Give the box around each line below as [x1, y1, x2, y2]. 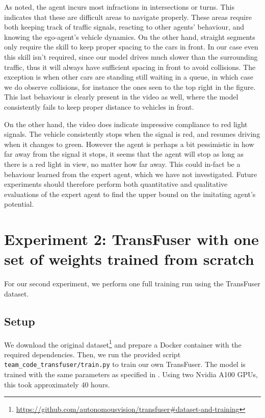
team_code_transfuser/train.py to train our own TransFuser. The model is [4, 359, 246, 370]
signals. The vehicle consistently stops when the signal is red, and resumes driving [4, 129, 260, 139]
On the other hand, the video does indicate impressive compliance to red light [4, 118, 248, 129]
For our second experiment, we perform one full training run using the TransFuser [4, 278, 260, 289]
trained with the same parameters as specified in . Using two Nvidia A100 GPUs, [4, 369, 258, 380]
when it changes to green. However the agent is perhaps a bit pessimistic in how [4, 138, 254, 149]
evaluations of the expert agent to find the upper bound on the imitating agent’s [4, 188, 256, 199]
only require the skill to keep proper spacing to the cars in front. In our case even [4, 41, 258, 52]
